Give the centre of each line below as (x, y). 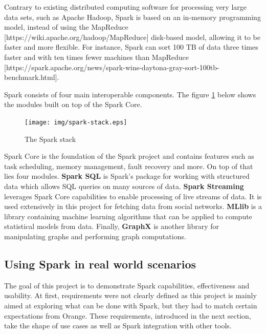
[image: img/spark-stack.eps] (76, 122)
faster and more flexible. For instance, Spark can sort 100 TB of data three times (131, 47)
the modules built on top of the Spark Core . (73, 104)
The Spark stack (50, 139)
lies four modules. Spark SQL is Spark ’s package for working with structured (127, 176)
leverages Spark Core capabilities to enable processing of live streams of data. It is (133, 196)
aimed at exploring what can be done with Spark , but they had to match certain (131, 305)
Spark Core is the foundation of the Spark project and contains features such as (129, 156)
